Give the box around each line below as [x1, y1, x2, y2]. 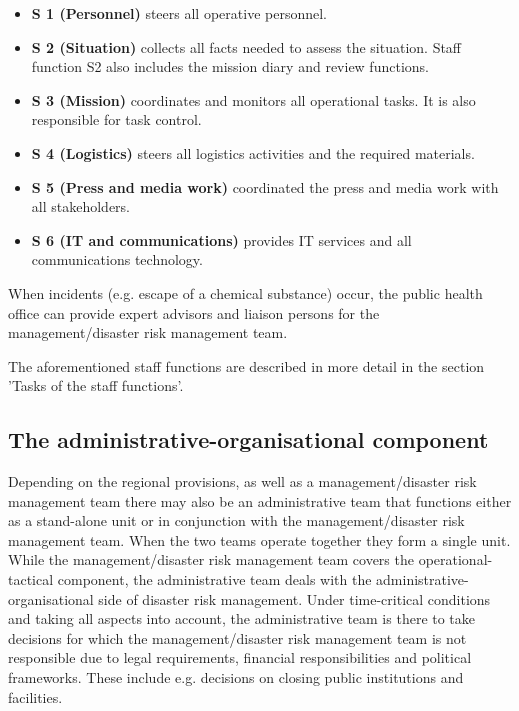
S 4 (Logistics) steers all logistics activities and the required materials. [31, 142, 475, 163]
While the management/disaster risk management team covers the [8, 549, 414, 570]
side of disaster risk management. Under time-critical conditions [98, 588, 491, 609]
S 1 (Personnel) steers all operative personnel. [31, 3, 327, 23]
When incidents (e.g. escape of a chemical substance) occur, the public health [8, 282, 483, 303]
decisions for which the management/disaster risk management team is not [8, 627, 467, 648]
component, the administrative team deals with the [57, 569, 372, 590]
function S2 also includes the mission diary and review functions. [31, 56, 429, 77]
